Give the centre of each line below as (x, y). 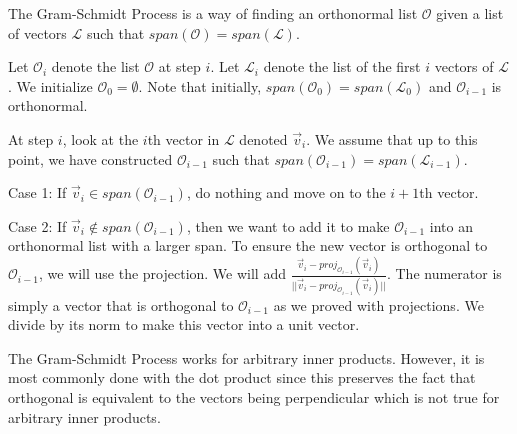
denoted (263, 138)
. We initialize (50, 85)
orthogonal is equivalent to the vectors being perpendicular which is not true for (254, 396)
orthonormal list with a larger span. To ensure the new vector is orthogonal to (248, 245)
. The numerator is (444, 273)
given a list (470, 13)
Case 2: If (37, 225)
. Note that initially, (200, 85)
